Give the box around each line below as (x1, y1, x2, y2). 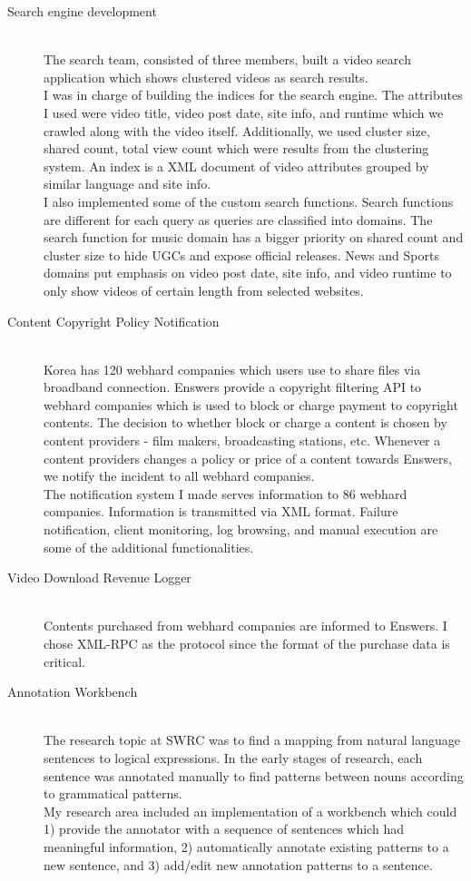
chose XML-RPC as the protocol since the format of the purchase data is (44, 634, 450, 652)
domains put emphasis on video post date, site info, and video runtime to (44, 263, 452, 282)
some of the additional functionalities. (44, 537, 254, 556)
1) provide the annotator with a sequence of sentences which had (44, 819, 404, 838)
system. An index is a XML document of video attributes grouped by (44, 156, 429, 175)
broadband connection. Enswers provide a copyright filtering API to (44, 377, 422, 396)
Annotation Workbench (7, 682, 138, 701)
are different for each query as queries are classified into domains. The (44, 210, 433, 229)
